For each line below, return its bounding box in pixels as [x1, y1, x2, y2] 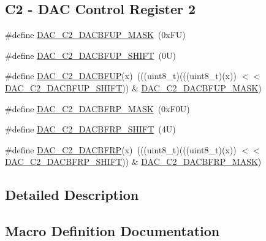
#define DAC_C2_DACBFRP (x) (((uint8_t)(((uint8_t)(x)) [5, 143, 237, 156]
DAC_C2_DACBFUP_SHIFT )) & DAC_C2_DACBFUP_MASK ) [5, 81, 262, 94]
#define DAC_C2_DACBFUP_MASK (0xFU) [5, 28, 186, 41]
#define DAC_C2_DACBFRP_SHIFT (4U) [5, 123, 176, 136]
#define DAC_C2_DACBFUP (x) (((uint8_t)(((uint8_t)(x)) [5, 69, 237, 82]
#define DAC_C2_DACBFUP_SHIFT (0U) [5, 48, 176, 61]
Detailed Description [5, 185, 139, 204]
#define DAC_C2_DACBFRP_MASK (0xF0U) [5, 102, 190, 115]
